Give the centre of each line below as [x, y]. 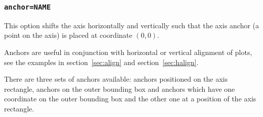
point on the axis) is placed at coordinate [68, 35]
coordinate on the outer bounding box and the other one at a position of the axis [130, 99]
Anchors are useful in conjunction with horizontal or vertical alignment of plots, [128, 52]
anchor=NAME [28, 7]
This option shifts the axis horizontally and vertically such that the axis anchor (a [132, 25]
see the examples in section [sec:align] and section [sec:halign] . [101, 62]
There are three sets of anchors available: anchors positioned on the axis [116, 79]
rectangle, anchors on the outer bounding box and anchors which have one [120, 89]
